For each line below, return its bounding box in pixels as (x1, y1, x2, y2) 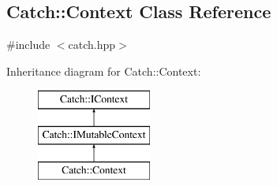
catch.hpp (68, 36, 116, 53)
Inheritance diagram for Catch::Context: (6, 62, 201, 79)
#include (6, 36, 51, 53)
